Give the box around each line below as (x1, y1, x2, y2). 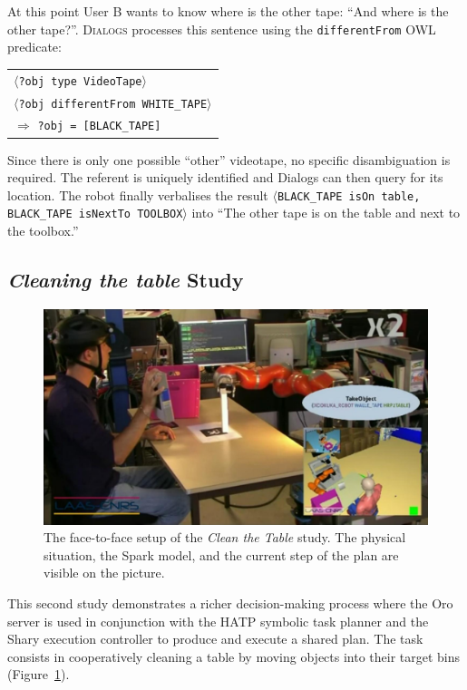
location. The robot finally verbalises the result (7, 185, 268, 204)
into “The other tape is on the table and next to (191, 203, 461, 222)
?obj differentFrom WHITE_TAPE (18, 97, 208, 111)
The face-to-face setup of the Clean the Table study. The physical (44, 528, 406, 547)
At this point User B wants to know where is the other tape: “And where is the (7, 2, 449, 20)
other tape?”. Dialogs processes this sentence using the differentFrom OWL (7, 19, 436, 38)
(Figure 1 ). (7, 665, 70, 684)
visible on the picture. (44, 563, 165, 582)
